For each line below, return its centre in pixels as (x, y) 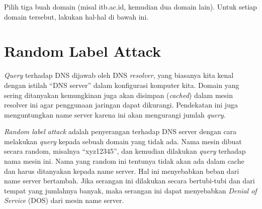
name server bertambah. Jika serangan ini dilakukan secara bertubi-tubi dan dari (129, 181)
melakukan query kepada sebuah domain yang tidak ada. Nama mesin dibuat (123, 141)
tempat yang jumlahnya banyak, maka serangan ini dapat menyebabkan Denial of (130, 190)
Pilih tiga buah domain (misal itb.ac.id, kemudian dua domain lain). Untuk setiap (130, 7)
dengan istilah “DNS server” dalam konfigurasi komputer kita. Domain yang (122, 85)
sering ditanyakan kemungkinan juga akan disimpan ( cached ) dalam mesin (119, 95)
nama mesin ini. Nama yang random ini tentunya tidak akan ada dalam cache (124, 161)
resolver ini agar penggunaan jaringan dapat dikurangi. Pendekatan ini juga (121, 105)
